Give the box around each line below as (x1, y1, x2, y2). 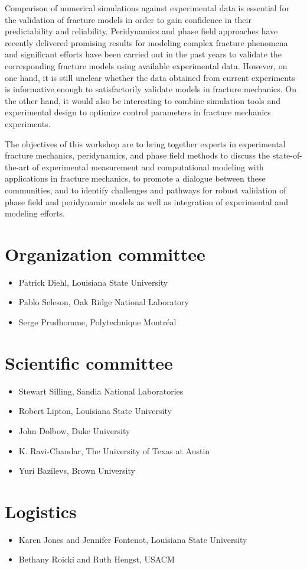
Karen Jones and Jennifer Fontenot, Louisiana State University (18, 533, 247, 545)
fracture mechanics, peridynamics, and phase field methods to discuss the (5, 149, 270, 161)
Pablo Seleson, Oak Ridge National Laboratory (18, 296, 189, 308)
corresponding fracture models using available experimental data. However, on (5, 59, 288, 72)
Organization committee (5, 241, 205, 266)
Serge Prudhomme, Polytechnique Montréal (18, 316, 177, 328)
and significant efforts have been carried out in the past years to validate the (5, 48, 282, 60)
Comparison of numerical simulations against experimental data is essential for (5, 2, 290, 14)
